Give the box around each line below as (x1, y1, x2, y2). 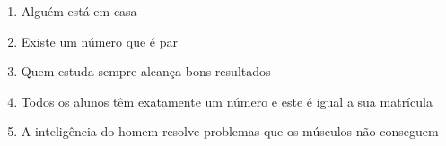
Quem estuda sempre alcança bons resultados (21, 62, 271, 81)
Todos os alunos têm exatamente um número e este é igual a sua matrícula (21, 91, 433, 110)
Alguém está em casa (21, 2, 137, 20)
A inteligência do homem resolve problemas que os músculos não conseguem (21, 122, 439, 141)
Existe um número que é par (21, 31, 178, 50)
